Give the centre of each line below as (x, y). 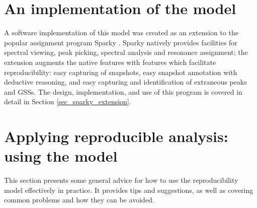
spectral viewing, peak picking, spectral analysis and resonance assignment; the (126, 52)
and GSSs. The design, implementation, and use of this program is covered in (123, 91)
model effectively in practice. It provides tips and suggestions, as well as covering (129, 190)
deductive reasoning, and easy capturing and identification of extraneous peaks (125, 82)
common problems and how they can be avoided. (79, 200)
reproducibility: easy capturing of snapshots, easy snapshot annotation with (121, 72)
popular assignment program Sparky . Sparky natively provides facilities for (121, 42)
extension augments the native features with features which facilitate (110, 62)
